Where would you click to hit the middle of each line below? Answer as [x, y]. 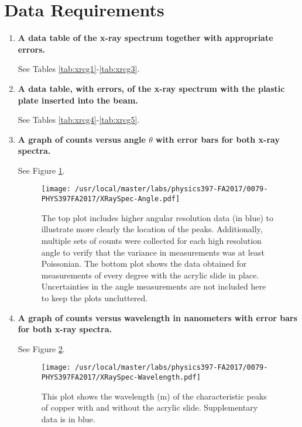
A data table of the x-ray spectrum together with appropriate [145, 38]
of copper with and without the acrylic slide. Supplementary [150, 407]
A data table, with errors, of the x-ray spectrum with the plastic [151, 88]
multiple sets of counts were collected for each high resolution [151, 240]
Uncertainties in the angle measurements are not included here [154, 286]
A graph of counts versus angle [82, 139]
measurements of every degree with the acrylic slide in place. [150, 275]
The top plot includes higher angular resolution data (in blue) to [157, 217]
